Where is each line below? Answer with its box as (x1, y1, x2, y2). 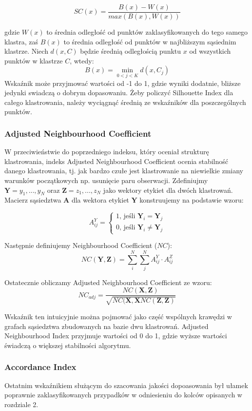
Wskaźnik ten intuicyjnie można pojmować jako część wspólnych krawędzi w (4, 311, 232, 321)
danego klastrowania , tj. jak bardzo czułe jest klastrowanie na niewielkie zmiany (4, 165, 243, 176)
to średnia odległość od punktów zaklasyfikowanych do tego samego (46, 27, 248, 37)
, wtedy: (70, 55, 94, 65)
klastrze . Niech (4, 46, 48, 56)
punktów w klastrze (4, 55, 63, 65)
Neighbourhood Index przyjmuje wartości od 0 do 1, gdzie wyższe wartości (4, 330, 227, 341)
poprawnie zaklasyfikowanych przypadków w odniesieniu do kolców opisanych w (4, 390, 242, 400)
